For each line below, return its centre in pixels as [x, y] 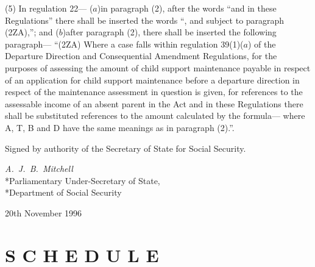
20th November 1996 [44, 212]
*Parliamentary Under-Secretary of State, [83, 180]
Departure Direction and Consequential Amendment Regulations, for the [141, 56]
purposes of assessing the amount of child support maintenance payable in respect [158, 67]
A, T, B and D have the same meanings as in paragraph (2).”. [120, 127]
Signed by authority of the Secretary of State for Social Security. [126, 148]
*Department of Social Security [63, 192]
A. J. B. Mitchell [39, 169]
